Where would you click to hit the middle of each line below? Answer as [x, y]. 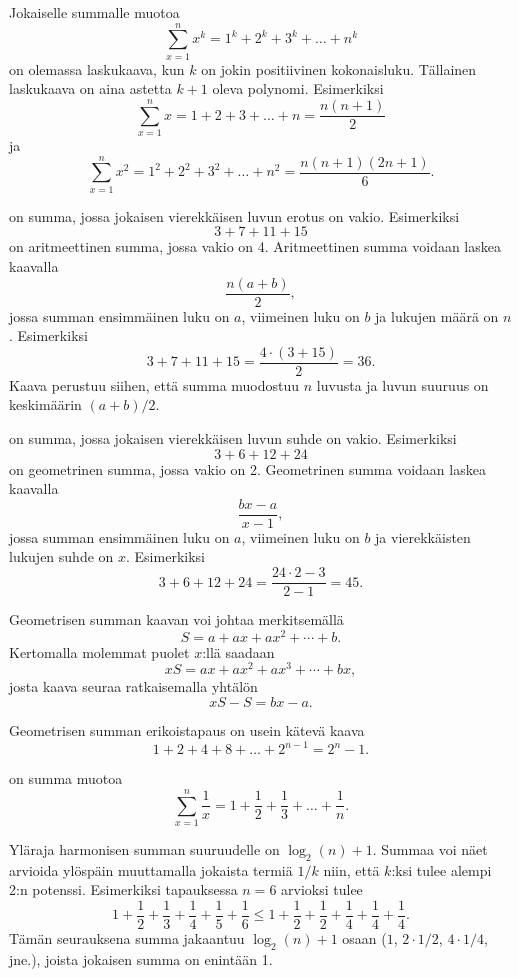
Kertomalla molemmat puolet [99, 651]
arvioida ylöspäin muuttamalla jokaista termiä [151, 869]
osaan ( [364, 937]
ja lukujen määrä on [437, 315]
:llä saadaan [238, 651]
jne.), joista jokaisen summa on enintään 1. [141, 958]
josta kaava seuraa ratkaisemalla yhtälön [133, 686]
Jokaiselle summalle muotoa [94, 12]
